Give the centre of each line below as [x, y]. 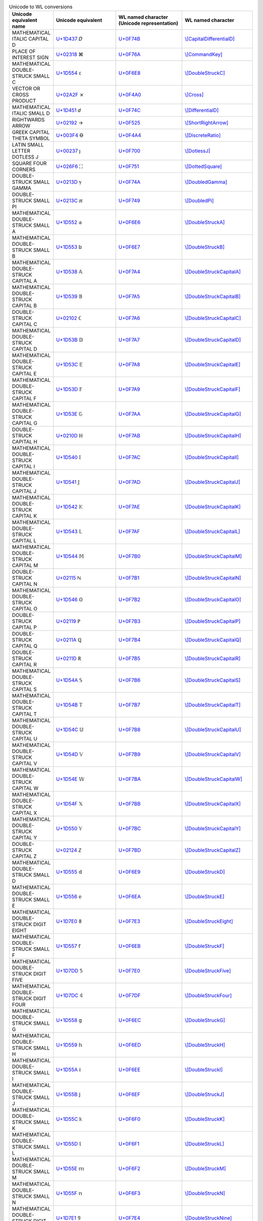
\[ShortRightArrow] [207, 123]
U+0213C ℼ [69, 201]
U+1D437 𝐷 [69, 39]
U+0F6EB [130, 946]
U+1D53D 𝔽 [69, 389]
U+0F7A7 [129, 340]
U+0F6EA [130, 897]
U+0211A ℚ [69, 640]
